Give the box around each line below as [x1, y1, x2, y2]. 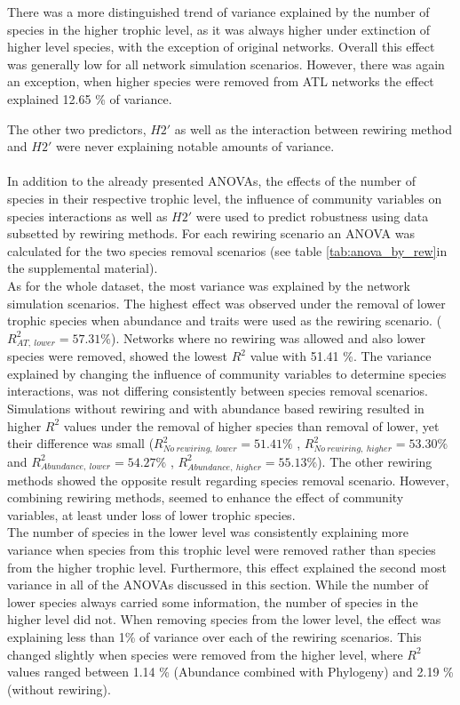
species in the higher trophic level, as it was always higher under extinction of [7, 20, 431, 38]
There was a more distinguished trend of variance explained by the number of [7, 3, 430, 20]
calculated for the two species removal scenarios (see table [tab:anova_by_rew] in [7, 241, 448, 260]
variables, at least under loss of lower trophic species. [7, 505, 296, 524]
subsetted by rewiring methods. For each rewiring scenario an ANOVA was [7, 224, 415, 243]
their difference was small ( [7, 434, 155, 453]
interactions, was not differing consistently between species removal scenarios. [7, 381, 428, 400]
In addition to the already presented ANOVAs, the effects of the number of [7, 172, 416, 190]
